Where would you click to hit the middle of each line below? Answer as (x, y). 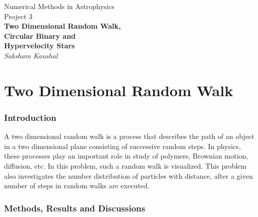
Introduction (30, 117)
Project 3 (18, 16)
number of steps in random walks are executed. (77, 186)
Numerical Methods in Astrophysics (59, 6)
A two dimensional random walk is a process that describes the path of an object (129, 136)
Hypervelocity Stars (40, 46)
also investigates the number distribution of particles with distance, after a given (128, 175)
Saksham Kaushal (31, 55)
